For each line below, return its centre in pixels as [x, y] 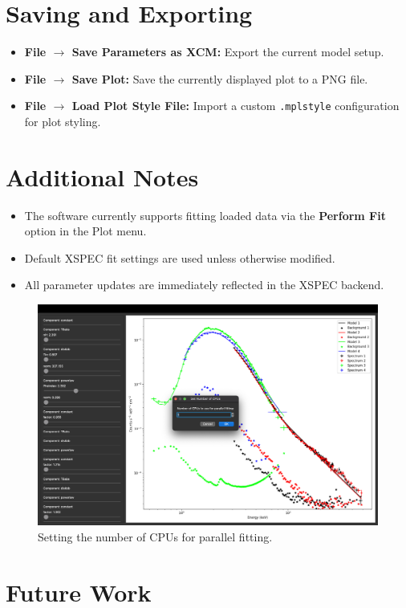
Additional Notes [102, 176]
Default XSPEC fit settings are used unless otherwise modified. [180, 257]
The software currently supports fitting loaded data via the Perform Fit [205, 215]
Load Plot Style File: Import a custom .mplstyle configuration [235, 106]
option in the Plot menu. [85, 231]
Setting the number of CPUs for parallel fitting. [155, 537]
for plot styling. [63, 121]
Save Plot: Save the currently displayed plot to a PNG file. [220, 78]
